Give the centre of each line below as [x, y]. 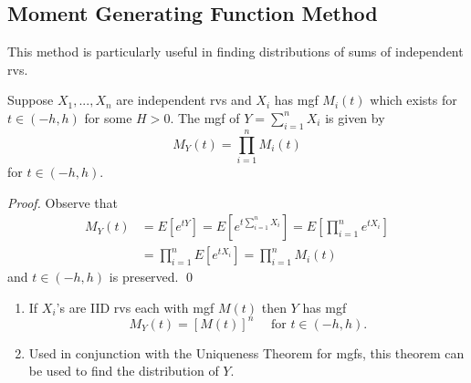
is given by [355, 117]
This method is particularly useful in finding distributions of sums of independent [235, 52]
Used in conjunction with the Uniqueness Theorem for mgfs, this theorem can [246, 352]
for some [108, 117]
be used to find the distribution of [124, 371]
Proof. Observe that [63, 202]
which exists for [413, 100]
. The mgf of [205, 117]
